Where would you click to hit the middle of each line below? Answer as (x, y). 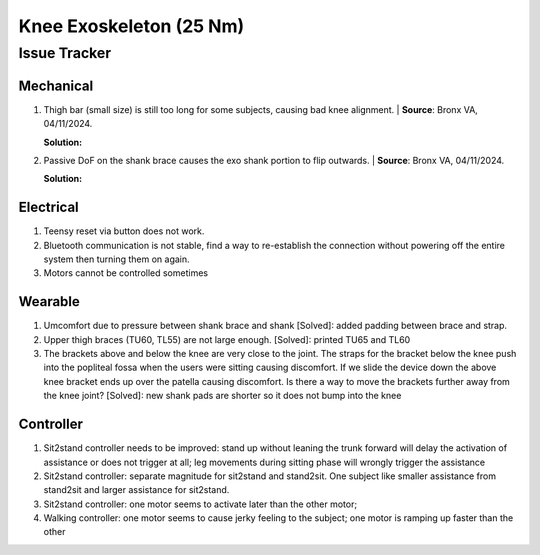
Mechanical (56, 85)
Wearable (49, 301)
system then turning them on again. (116, 259)
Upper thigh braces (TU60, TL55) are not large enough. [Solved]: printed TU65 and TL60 (227, 339)
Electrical (48, 207)
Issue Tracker (65, 53)
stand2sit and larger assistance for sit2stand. (136, 490)
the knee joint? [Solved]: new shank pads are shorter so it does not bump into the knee (222, 396)
